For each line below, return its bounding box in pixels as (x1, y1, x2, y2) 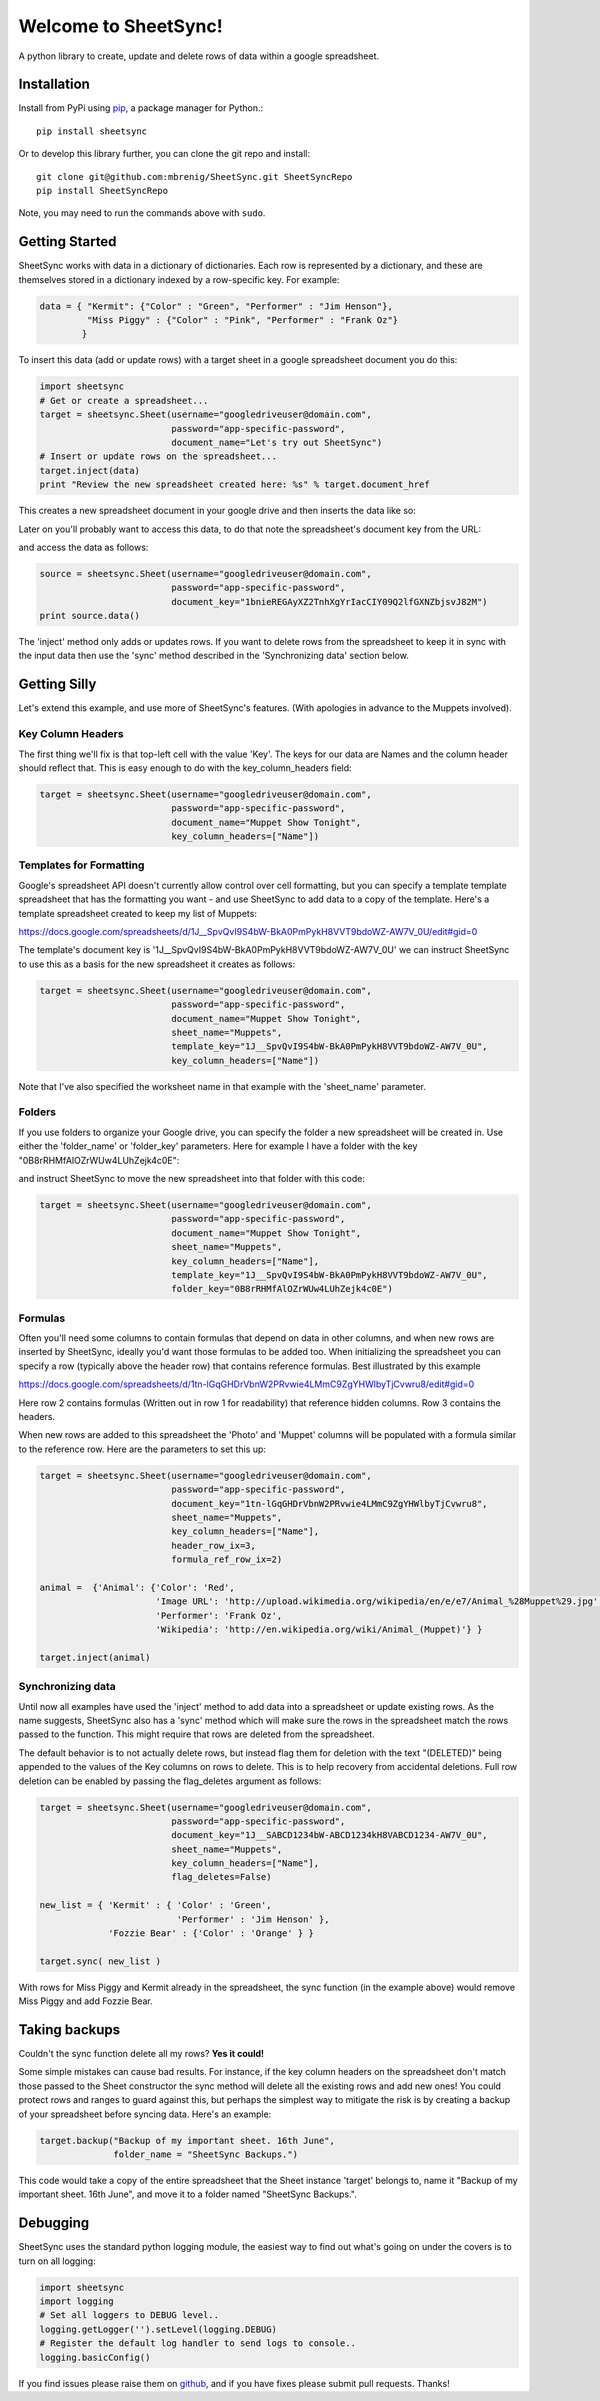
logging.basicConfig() (39, 2351, 151, 2363)
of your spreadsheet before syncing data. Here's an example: (18, 2108, 272, 2120)
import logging (39, 2296, 114, 2307)
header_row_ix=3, (171, 1540, 257, 1551)
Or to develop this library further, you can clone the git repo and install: (18, 148, 311, 160)
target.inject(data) (39, 465, 140, 476)
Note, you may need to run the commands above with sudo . (18, 207, 266, 219)
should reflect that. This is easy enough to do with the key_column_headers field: (18, 761, 352, 774)
